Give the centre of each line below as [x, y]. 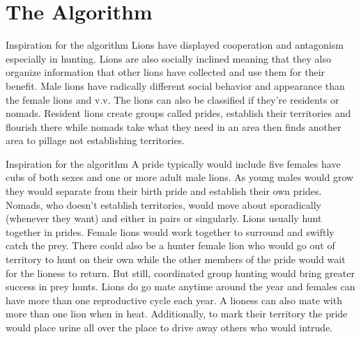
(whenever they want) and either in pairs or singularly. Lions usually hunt [164, 218]
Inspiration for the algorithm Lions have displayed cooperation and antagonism [175, 45]
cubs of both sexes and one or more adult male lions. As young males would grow [180, 177]
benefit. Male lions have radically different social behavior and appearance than [175, 85]
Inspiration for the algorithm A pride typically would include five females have [173, 163]
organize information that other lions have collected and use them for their [166, 72]
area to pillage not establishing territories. [95, 140]
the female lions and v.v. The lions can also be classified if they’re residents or [172, 99]
